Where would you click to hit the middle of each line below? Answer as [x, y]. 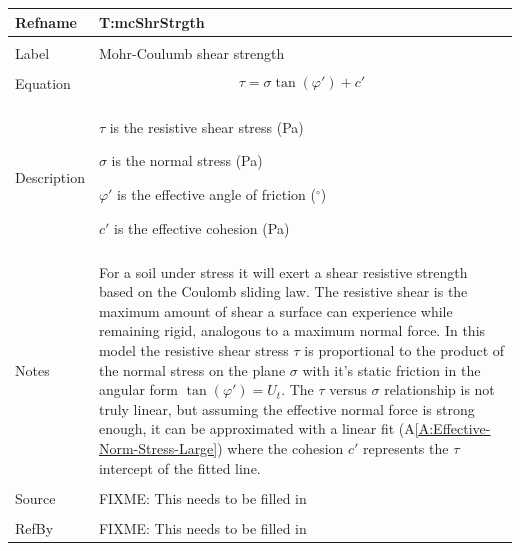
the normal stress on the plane [192, 369]
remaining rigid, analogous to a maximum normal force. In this [292, 330]
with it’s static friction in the [391, 369]
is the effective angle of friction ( [216, 193]
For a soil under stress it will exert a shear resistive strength [283, 271]
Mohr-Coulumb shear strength [191, 52]
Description [50, 177]
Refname [46, 21]
